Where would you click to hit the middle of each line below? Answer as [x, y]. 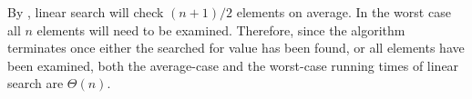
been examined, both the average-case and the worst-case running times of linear [233, 65]
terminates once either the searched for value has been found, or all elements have [236, 48]
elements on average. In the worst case [344, 12]
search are [36, 83]
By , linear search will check [86, 12]
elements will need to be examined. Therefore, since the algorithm [221, 30]
